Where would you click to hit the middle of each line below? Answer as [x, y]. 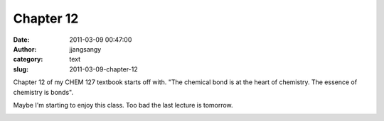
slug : [21, 69]
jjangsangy [85, 49]
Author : [25, 49]
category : [28, 59]
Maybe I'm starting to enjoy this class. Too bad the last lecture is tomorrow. [123, 105]
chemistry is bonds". [43, 92]
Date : [21, 40]
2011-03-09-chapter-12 [103, 69]
